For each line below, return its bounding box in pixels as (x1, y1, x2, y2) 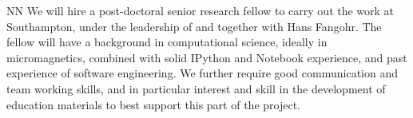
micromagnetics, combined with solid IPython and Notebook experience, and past (6, 49, 407, 65)
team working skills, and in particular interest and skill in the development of (6, 80, 386, 96)
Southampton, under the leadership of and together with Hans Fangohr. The (6, 18, 382, 34)
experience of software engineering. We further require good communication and (6, 65, 398, 81)
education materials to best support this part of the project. (6, 96, 300, 112)
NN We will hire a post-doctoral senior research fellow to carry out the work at (6, 2, 395, 18)
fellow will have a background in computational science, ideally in (6, 33, 328, 50)
